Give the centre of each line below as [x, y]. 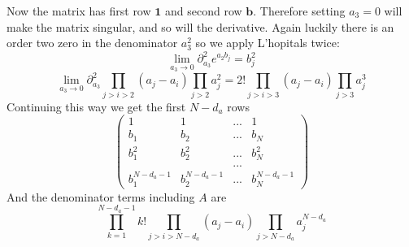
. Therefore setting [299, 11]
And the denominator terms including [101, 196]
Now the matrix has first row [79, 11]
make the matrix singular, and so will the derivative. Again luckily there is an [200, 26]
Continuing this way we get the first [96, 106]
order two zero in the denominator [92, 43]
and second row [203, 11]
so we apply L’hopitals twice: [268, 43]
